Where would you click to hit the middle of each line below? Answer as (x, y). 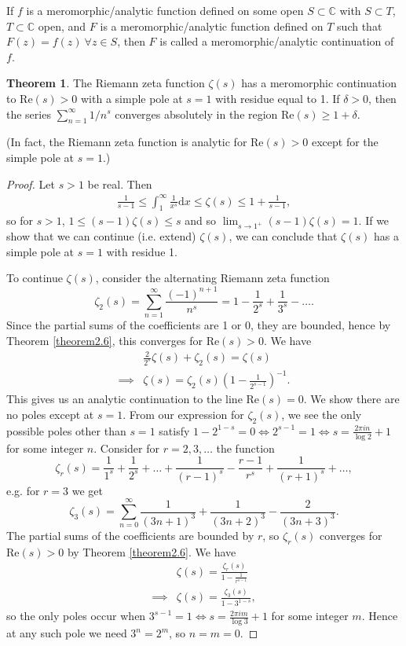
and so (201, 220)
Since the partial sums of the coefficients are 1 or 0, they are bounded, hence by (199, 325)
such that (360, 26)
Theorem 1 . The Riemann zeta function (106, 83)
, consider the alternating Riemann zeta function (212, 278)
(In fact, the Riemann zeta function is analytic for (127, 142)
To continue (35, 278)
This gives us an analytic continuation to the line (124, 399)
